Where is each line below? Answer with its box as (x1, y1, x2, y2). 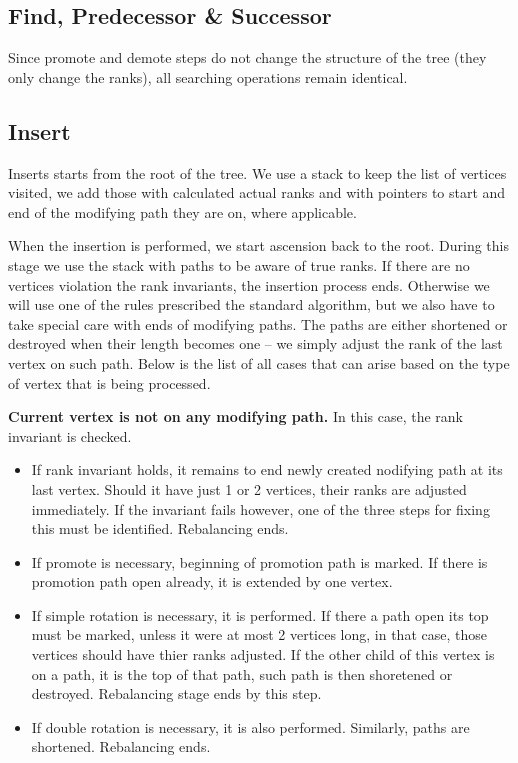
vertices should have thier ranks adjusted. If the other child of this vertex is (31, 644, 495, 665)
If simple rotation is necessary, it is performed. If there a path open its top (31, 604, 489, 625)
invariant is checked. (8, 425, 132, 446)
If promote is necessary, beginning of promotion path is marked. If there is (31, 551, 488, 572)
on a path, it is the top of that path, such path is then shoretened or (31, 663, 453, 684)
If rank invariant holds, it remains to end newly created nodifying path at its (31, 459, 503, 480)
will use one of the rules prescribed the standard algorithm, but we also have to (8, 294, 495, 315)
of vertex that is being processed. (8, 372, 211, 393)
